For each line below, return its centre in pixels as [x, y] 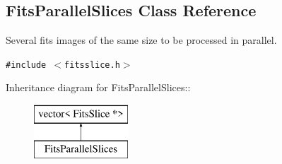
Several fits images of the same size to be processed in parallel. [141, 40]
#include [26, 65]
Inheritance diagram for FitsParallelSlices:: [98, 87]
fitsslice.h [92, 65]
